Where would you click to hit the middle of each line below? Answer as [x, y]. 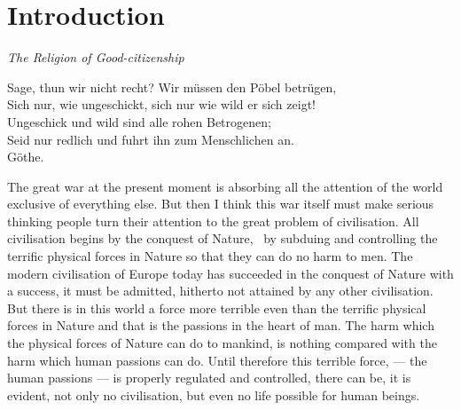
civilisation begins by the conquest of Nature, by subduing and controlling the [223, 238]
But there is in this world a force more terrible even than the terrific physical [217, 307]
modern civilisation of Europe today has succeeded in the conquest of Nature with [230, 273]
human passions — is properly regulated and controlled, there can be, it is [209, 378]
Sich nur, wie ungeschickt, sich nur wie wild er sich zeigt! [161, 104]
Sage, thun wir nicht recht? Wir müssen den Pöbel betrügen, [172, 87]
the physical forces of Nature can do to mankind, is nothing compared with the [222, 343]
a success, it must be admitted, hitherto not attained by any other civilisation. [220, 291]
